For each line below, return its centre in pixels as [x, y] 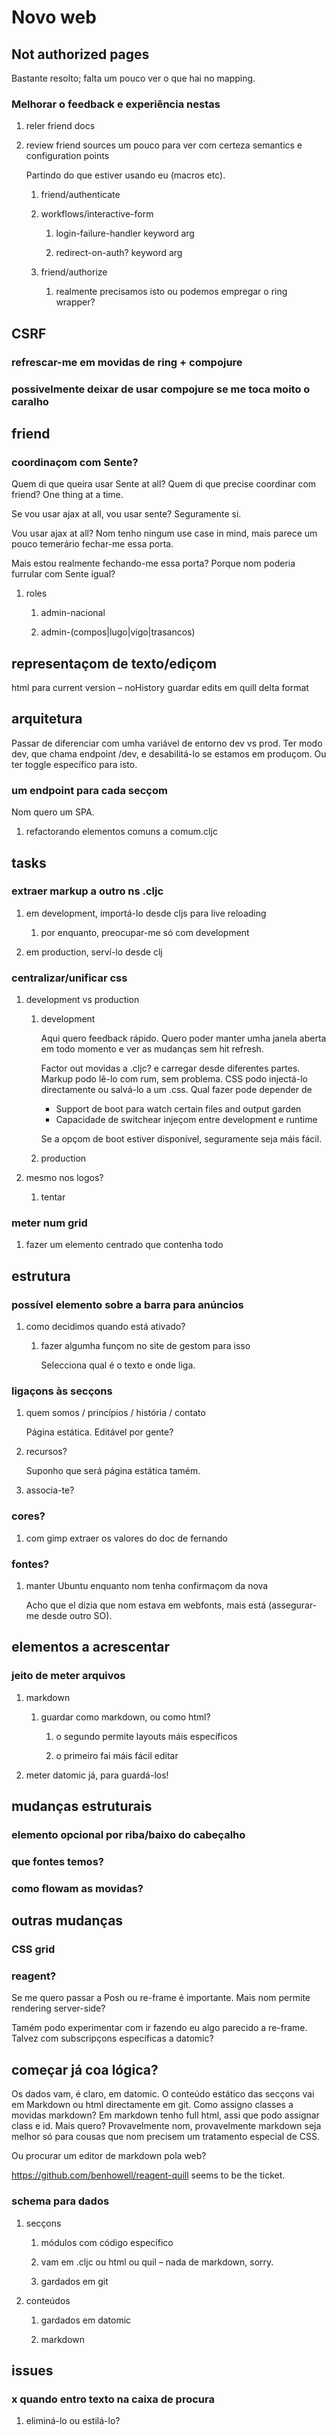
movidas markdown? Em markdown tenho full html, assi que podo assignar [165, 2115]
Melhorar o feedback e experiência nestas [116, 104]
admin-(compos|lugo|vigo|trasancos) [118, 632]
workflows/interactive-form [97, 214]
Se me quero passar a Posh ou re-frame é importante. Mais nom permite [161, 1998]
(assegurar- [293, 1605]
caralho [30, 401]
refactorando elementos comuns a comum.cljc [121, 832]
